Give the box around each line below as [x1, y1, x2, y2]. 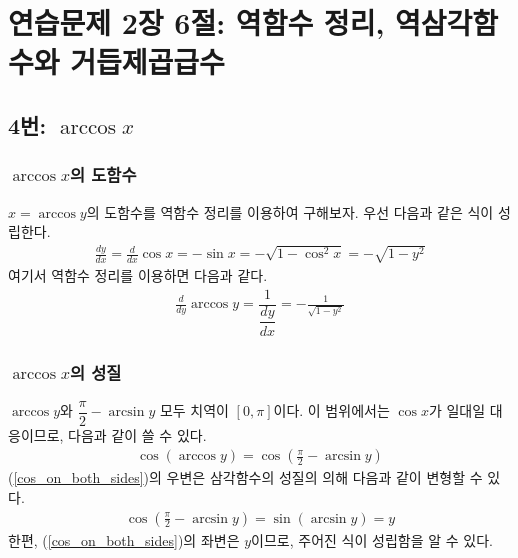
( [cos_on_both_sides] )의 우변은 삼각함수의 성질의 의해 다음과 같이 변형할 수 [8, 467, 483, 488]
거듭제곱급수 [70, 41, 225, 82]
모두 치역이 [159, 400, 229, 421]
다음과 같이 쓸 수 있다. [68, 424, 207, 445]
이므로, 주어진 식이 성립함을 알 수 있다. [251, 529, 493, 550]
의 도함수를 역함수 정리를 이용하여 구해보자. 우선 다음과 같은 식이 [86, 201, 494, 222]
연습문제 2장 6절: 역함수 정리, [8, 2, 385, 43]
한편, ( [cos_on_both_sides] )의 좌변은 [8, 529, 240, 550]
